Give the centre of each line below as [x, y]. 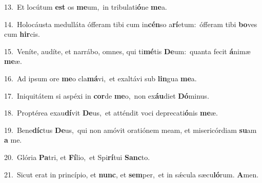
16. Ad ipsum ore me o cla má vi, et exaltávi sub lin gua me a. [100, 78]
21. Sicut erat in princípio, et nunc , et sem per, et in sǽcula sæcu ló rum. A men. [132, 174]
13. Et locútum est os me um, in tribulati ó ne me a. [86, 7]
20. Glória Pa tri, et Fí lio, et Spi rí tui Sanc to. [77, 157]
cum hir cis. [22, 34]
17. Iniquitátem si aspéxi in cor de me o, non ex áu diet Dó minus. [107, 95]
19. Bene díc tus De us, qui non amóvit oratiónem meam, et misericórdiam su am [130, 130]
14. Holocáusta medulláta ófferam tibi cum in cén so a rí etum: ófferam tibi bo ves [131, 24]
